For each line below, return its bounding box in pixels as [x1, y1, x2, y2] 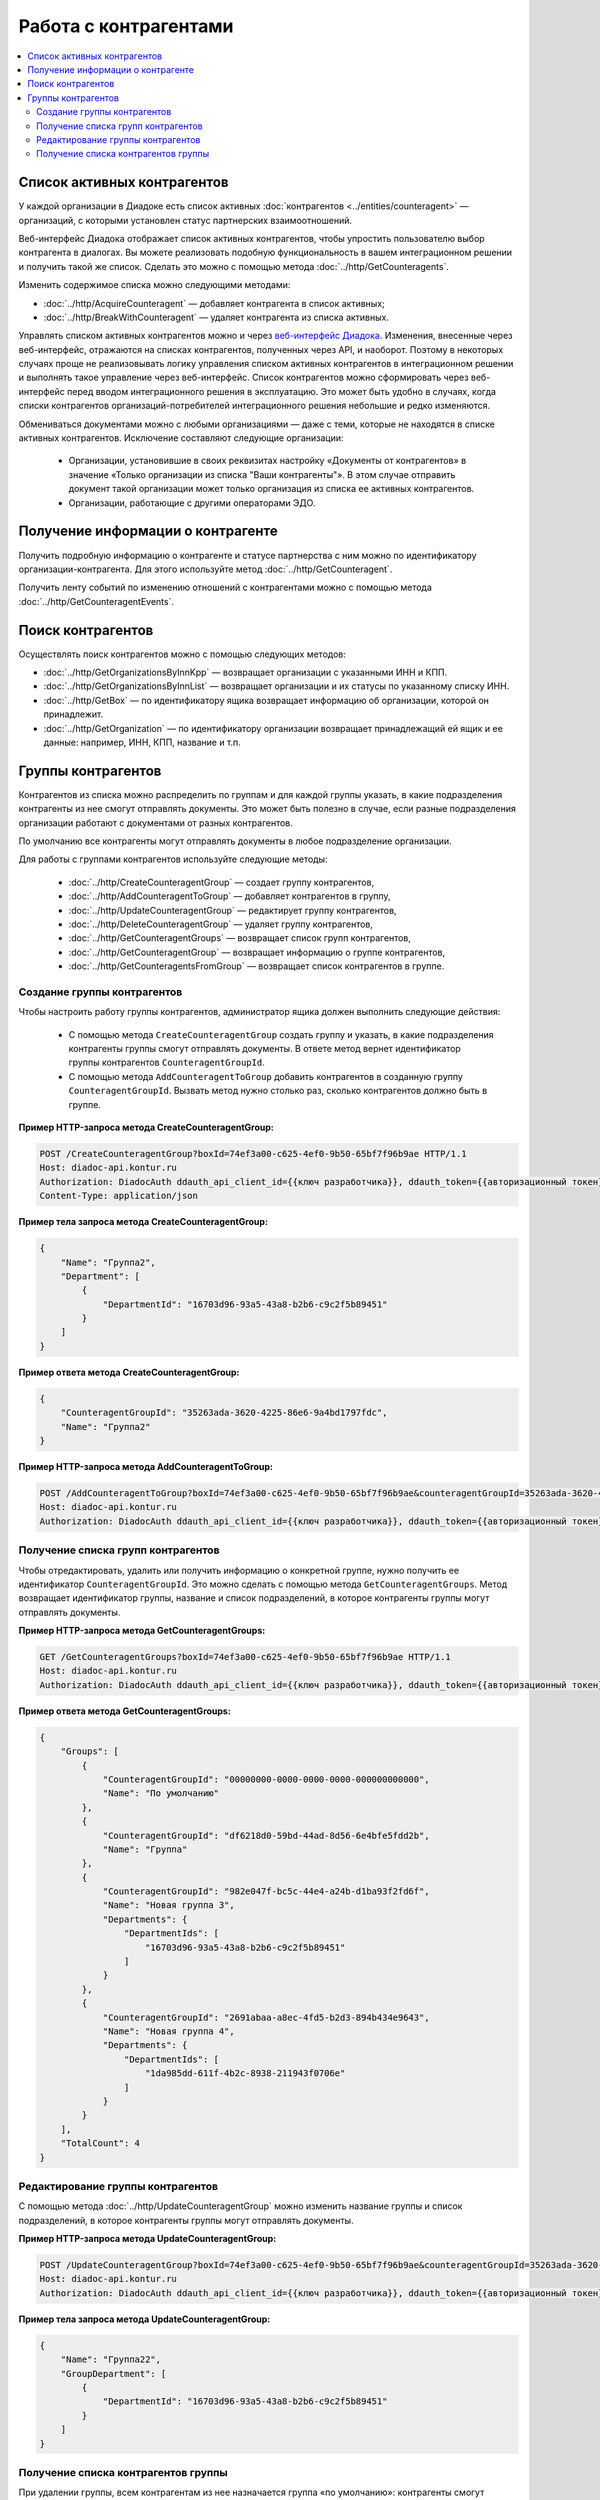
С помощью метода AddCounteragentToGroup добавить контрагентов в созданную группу [68, 1070, 464, 1082]
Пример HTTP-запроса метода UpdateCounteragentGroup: [18, 2233, 277, 2245]
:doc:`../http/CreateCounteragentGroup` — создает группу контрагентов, [68, 876, 375, 888]
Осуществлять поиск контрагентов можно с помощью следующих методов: [18, 648, 347, 660]
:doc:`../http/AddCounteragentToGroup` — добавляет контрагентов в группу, [68, 890, 391, 902]
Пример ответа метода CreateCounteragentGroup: [18, 1366, 240, 1378]
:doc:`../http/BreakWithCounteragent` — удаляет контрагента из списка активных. [43, 311, 390, 323]
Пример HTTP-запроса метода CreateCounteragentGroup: [18, 1121, 275, 1134]
